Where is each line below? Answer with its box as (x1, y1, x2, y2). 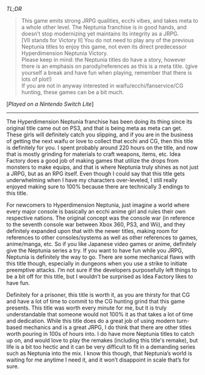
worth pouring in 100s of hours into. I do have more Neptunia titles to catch (6, 330, 195, 337)
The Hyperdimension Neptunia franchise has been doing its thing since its (6, 118, 193, 125)
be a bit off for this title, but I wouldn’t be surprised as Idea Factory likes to (6, 273, 193, 280)
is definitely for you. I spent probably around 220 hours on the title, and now (6, 144, 198, 151)
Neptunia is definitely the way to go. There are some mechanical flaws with (6, 253, 195, 261)
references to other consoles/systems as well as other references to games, (6, 234, 198, 241)
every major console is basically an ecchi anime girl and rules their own (6, 208, 186, 215)
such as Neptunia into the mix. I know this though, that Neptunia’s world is (6, 350, 192, 357)
